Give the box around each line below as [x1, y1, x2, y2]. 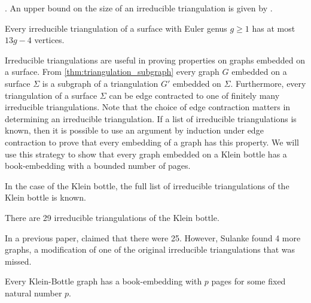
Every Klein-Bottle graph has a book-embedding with [5, 275, 202, 287]
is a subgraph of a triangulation [42, 77, 158, 89]
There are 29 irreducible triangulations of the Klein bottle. [5, 211, 219, 223]
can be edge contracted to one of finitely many [109, 89, 280, 101]
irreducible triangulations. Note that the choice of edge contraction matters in [5, 101, 291, 113]
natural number [5, 286, 62, 299]
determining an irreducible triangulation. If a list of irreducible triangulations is [5, 112, 297, 125]
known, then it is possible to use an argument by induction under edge [5, 124, 264, 137]
